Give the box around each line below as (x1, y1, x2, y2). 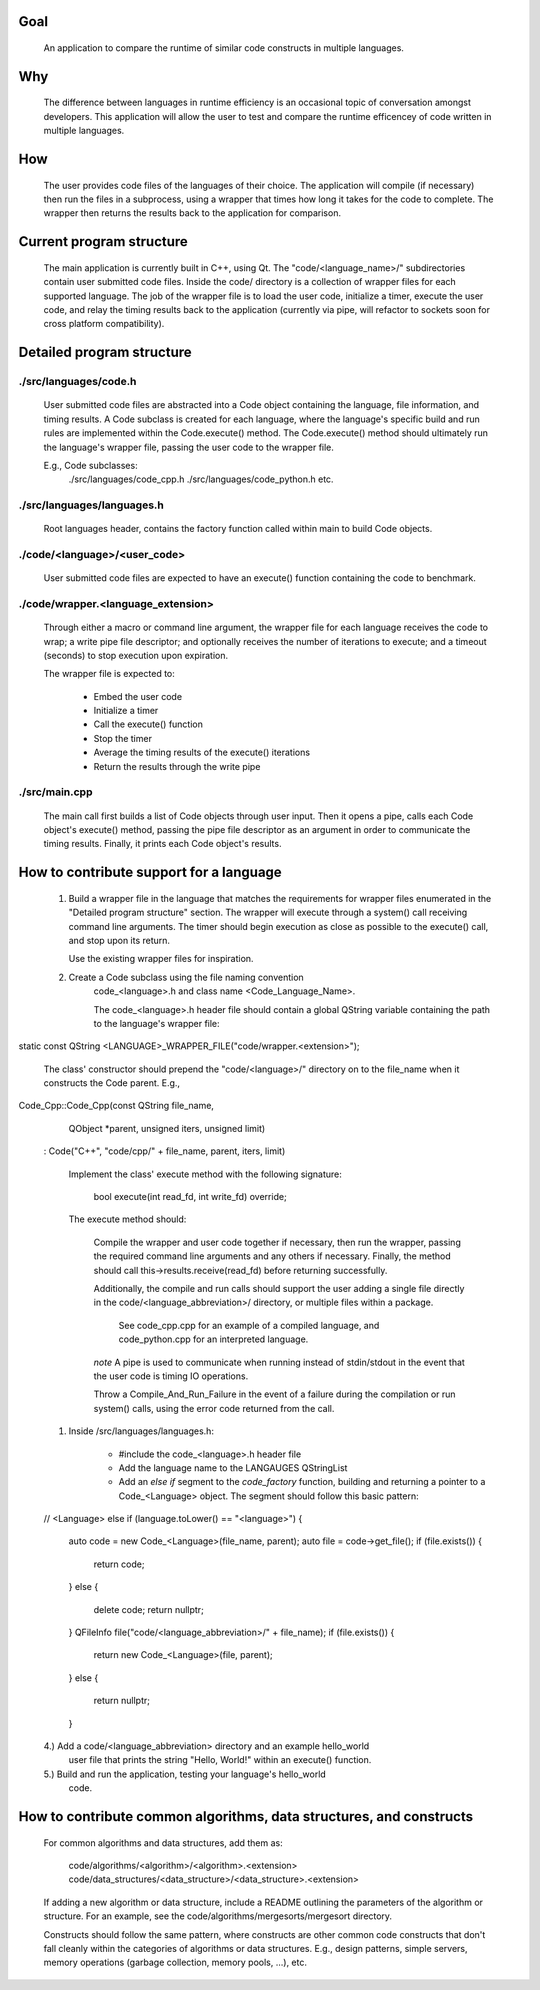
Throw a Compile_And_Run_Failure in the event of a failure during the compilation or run (93, 1388, 456, 1400)
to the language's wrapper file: (93, 1017, 220, 1029)
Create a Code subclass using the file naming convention (68, 971, 304, 983)
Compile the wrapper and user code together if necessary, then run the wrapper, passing (93, 1236, 462, 1248)
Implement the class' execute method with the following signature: (68, 1168, 342, 1180)
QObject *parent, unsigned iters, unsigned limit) (68, 1122, 266, 1134)
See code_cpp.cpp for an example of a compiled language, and (118, 1319, 380, 1331)
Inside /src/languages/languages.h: (68, 1425, 215, 1437)
